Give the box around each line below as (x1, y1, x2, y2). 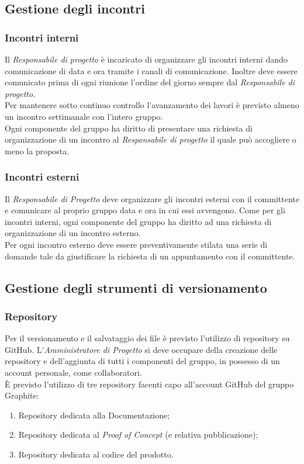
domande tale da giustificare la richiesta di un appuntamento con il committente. (5, 250, 295, 262)
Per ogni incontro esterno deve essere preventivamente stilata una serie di (5, 238, 268, 250)
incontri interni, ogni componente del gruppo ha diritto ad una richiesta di (5, 215, 272, 227)
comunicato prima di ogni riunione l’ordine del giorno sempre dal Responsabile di (5, 76, 295, 88)
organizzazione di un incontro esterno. (5, 227, 141, 239)
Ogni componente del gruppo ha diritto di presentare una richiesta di (5, 122, 253, 134)
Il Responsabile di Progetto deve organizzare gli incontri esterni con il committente (5, 192, 299, 205)
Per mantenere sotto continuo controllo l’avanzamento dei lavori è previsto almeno (5, 99, 299, 111)
